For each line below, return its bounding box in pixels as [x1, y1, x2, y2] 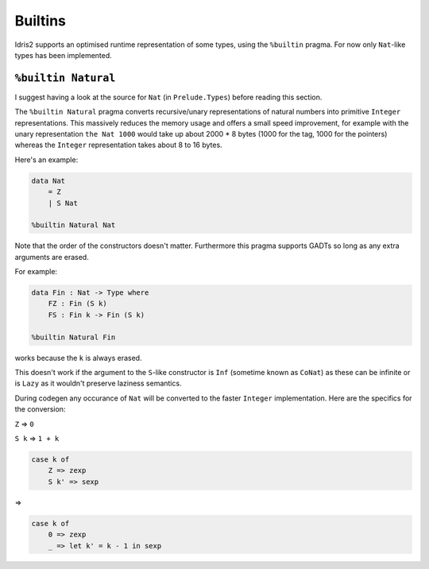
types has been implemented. [14, 50, 113, 60]
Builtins [14, 12, 67, 29]
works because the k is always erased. [14, 353, 142, 362]
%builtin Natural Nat [31, 221, 116, 230]
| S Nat [48, 199, 79, 207]
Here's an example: [14, 155, 79, 165]
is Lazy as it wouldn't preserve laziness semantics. [14, 378, 182, 389]
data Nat [31, 176, 66, 185]
